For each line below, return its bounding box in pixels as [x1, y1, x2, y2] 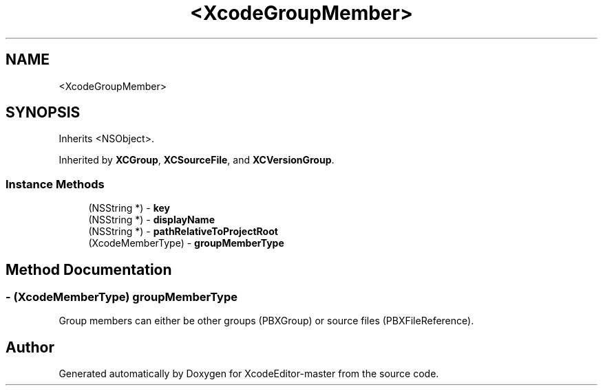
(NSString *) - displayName [88, 214, 215, 226]
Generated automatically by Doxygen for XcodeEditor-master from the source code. [59, 368, 439, 380]
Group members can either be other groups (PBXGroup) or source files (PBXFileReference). [59, 315, 474, 327]
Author [6, 338, 54, 356]
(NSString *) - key [88, 202, 170, 214]
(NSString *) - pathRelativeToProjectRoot [88, 225, 278, 238]
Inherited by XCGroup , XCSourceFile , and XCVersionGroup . [59, 154, 335, 166]
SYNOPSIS [6, 104, 81, 122]
